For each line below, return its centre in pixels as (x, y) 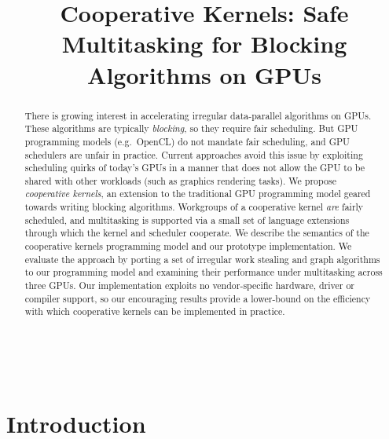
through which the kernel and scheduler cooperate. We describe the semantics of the (197, 233)
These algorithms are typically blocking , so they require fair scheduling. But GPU (191, 128)
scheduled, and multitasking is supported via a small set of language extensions (187, 219)
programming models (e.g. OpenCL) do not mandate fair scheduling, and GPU (187, 141)
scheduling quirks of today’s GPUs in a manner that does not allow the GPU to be (195, 168)
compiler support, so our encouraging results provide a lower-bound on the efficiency (198, 298)
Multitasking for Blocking (204, 44)
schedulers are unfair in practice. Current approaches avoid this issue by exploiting (194, 154)
